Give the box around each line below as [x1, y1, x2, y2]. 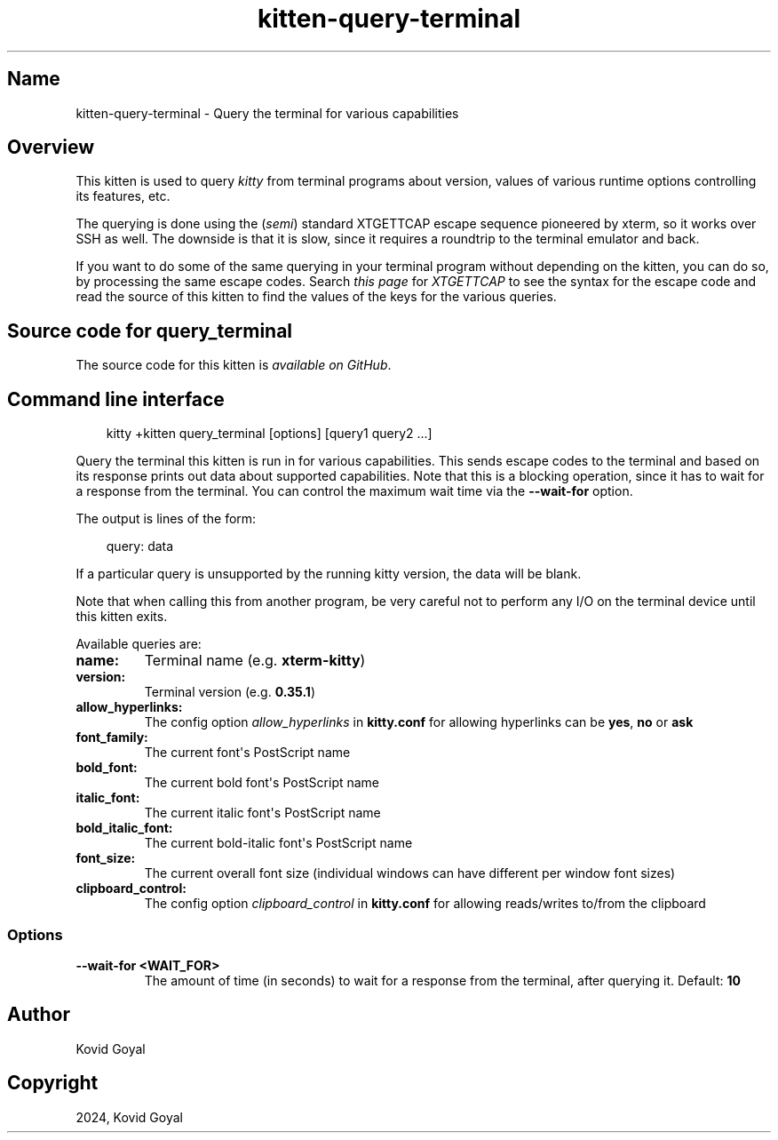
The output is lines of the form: [75, 511, 257, 527]
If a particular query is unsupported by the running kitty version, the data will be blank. [75, 566, 582, 582]
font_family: [75, 729, 148, 745]
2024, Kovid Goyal [75, 1109, 183, 1125]
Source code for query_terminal [7, 319, 293, 342]
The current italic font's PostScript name [144, 805, 381, 821]
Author [7, 1003, 70, 1026]
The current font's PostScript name [144, 745, 351, 761]
